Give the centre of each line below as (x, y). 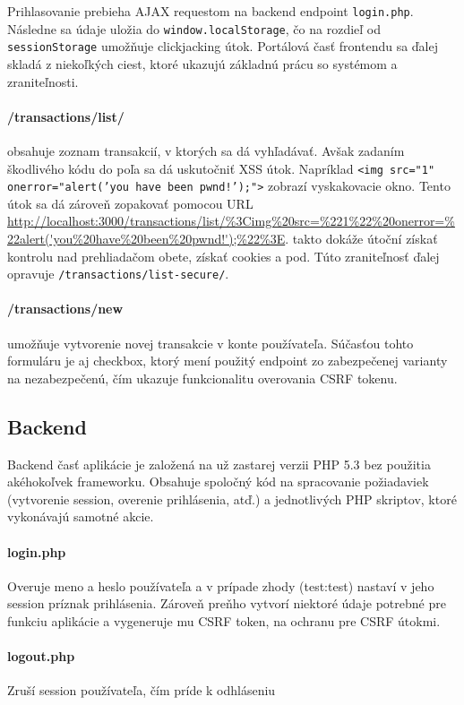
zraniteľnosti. (43, 81)
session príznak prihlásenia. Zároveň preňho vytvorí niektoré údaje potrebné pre (227, 603)
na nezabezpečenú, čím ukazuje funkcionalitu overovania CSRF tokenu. (202, 378)
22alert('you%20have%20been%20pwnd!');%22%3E (146, 239)
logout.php (41, 656)
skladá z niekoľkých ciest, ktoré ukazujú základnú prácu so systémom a (202, 63)
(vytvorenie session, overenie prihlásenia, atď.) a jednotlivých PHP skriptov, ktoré (232, 499)
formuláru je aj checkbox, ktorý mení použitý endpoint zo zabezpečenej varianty (228, 361)
